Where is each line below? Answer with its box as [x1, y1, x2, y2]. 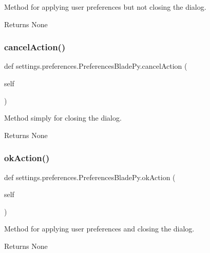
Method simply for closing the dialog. [4, 112, 122, 123]
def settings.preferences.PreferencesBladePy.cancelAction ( [4, 61, 187, 71]
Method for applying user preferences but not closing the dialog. [4, 2, 206, 12]
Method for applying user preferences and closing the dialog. [4, 223, 195, 234]
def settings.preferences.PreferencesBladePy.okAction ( [4, 171, 176, 182]
